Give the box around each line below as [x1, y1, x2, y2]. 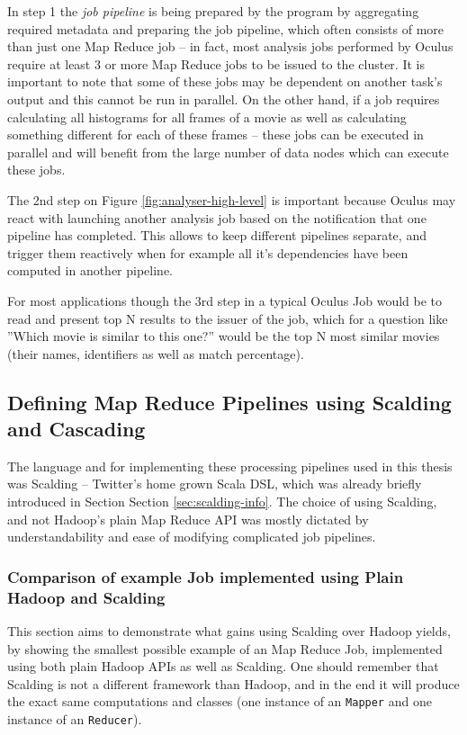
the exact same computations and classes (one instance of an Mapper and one [7, 692, 432, 711]
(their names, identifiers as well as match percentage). [7, 344, 304, 363]
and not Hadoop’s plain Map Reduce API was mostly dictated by [7, 509, 369, 528]
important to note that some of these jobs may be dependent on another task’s [7, 72, 443, 91]
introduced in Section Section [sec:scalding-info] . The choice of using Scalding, [7, 492, 437, 511]
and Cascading [7, 415, 146, 443]
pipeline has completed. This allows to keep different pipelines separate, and [7, 226, 427, 245]
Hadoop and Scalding [7, 586, 166, 608]
